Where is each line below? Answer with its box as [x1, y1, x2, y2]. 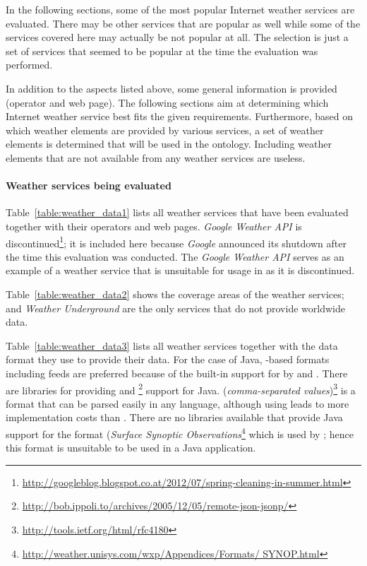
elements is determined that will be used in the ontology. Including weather [6, 136, 332, 151]
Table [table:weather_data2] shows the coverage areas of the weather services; [6, 286, 344, 301]
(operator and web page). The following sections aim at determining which [6, 95, 329, 110]
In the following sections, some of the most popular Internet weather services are [6, 2, 355, 16]
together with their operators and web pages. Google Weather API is [6, 218, 302, 233]
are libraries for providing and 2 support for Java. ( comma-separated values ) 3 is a [6, 380, 356, 397]
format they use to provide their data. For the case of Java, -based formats [6, 352, 330, 367]
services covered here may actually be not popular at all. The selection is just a [6, 30, 349, 45]
